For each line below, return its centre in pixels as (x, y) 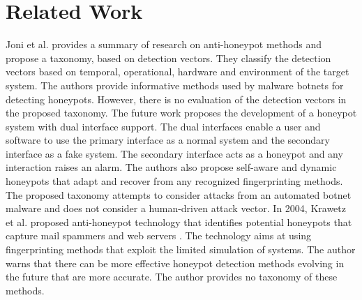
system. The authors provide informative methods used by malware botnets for (175, 85)
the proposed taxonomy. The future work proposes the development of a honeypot (181, 113)
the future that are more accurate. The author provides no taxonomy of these (172, 277)
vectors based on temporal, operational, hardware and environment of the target (178, 72)
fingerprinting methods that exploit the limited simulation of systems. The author (181, 249)
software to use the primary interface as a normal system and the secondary (168, 140)
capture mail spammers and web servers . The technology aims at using (159, 235)
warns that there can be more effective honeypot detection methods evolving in (175, 263)
